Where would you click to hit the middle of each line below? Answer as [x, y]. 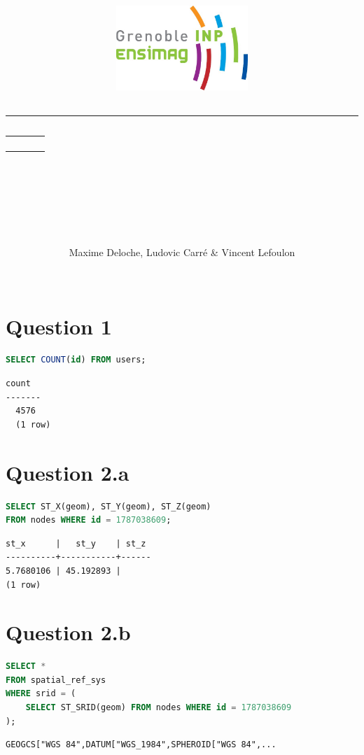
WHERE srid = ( [41, 694]
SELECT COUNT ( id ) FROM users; [76, 360]
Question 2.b [68, 632]
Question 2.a [68, 472]
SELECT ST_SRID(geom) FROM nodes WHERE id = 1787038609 [159, 708]
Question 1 [59, 326]
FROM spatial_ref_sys [56, 680]
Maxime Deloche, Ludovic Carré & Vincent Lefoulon [182, 252]
